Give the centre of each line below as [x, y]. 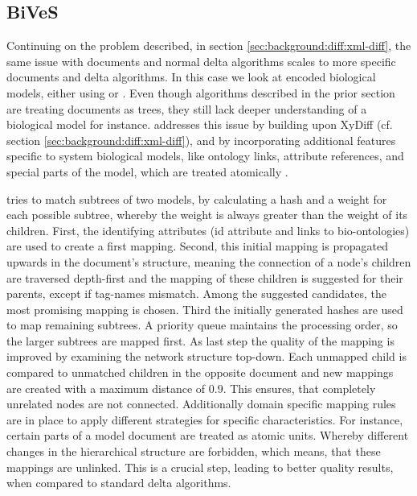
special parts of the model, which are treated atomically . [147, 171]
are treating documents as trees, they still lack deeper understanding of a [187, 108]
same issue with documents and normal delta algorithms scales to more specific [201, 61]
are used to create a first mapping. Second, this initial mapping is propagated [197, 246]
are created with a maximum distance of [106, 388]
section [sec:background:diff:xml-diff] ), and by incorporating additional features [201, 140]
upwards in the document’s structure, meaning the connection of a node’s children [209, 261]
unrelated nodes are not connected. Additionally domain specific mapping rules [201, 404]
